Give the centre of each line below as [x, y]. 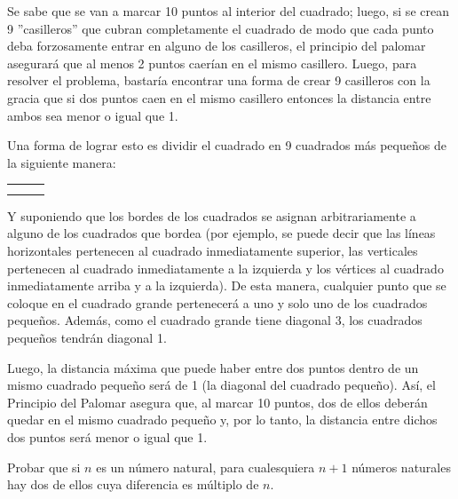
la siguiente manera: [62, 162]
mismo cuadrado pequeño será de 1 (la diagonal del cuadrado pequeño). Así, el [221, 385]
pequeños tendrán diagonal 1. [87, 337]
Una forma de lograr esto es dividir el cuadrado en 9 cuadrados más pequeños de [227, 145]
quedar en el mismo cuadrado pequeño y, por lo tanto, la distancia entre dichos [222, 420]
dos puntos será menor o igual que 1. [107, 436]
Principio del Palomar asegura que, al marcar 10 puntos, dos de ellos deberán [217, 402]
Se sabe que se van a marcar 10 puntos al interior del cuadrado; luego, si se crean [228, 11]
